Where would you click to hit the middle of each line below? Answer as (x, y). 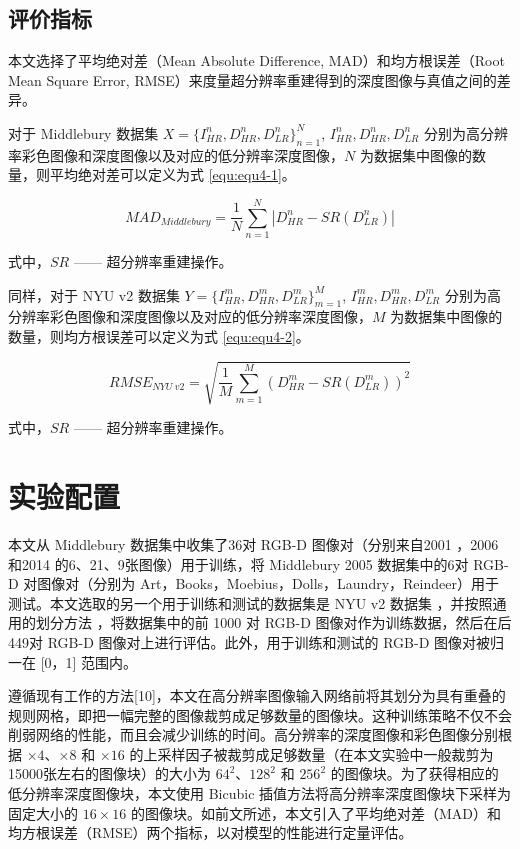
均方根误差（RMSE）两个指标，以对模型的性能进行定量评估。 (210, 832)
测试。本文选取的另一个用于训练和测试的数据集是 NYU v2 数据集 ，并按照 (250, 602)
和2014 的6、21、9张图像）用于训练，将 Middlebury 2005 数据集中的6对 (238, 563)
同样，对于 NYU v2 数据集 (94, 294)
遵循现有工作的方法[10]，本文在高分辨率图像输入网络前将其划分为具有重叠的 (257, 695)
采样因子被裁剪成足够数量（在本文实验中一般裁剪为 (325, 753)
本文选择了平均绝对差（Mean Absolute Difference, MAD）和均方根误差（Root (256, 60)
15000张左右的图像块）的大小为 (109, 773)
